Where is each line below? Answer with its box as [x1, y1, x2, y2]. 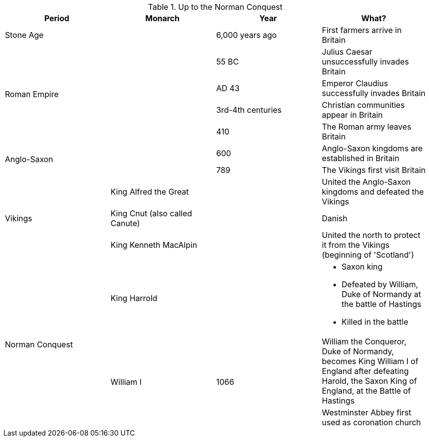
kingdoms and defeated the [322, 187, 424, 197]
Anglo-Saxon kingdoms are [322, 143, 423, 153]
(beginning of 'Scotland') [322, 250, 414, 260]
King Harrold [110, 293, 158, 303]
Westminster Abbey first [322, 407, 411, 417]
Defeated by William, [341, 279, 418, 289]
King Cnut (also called [110, 208, 192, 218]
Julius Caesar [322, 47, 372, 57]
